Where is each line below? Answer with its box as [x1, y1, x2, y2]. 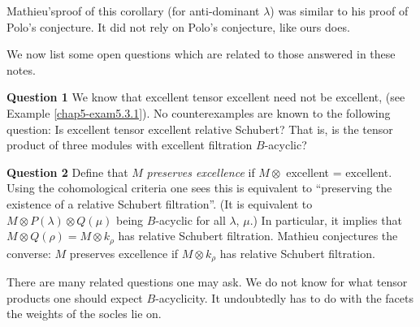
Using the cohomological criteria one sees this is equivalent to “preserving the [6, 179, 392, 196]
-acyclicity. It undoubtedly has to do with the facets [155, 289, 414, 306]
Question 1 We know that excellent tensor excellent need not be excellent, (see [6, 88, 405, 105]
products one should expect [6, 289, 143, 306]
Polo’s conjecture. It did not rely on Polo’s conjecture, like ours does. [6, 18, 350, 35]
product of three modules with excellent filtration [6, 136, 253, 153]
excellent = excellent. [286, 163, 392, 180]
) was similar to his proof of [270, 2, 409, 19]
